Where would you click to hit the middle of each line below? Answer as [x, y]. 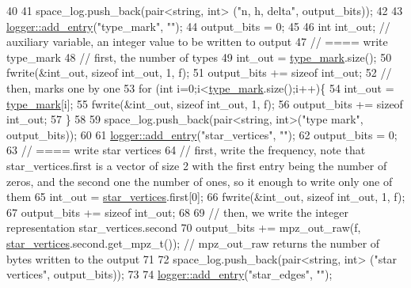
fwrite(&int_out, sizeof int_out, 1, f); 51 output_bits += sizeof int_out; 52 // [199, 72]
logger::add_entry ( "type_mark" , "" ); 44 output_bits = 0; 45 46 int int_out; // [198, 26]
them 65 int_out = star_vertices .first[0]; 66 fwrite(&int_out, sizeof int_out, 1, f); [206, 197]
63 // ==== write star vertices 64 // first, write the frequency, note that [186, 150]
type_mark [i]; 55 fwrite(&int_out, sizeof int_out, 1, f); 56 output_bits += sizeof [205, 103]
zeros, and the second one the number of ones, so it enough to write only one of [200, 181]
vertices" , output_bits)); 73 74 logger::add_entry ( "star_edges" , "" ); [169, 274]
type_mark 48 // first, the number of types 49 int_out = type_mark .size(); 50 [199, 57]
